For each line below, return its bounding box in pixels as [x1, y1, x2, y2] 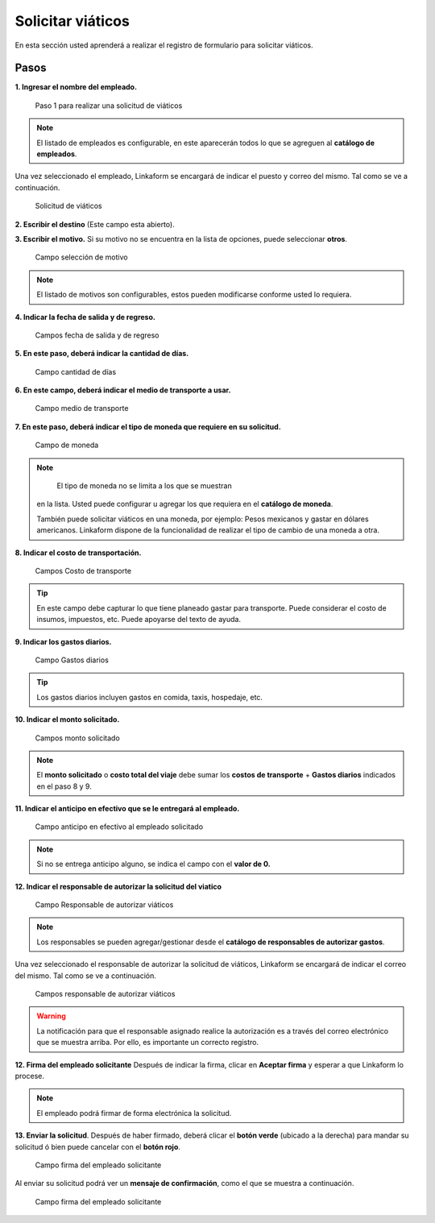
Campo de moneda [35, 440, 99, 450]
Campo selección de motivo [35, 252, 128, 262]
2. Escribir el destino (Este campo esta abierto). [14, 219, 175, 229]
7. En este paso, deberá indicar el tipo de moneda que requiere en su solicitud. [14, 421, 281, 431]
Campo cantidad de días [35, 367, 117, 376]
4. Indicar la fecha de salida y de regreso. [14, 312, 156, 321]
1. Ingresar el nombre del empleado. [14, 82, 137, 92]
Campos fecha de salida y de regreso [35, 330, 159, 340]
